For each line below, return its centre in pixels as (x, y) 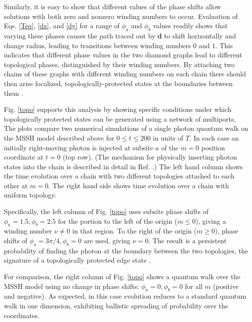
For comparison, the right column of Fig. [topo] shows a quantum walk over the (122, 277)
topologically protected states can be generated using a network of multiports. (120, 118)
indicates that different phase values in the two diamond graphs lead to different (123, 55)
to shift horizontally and (200, 35)
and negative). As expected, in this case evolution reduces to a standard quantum (125, 296)
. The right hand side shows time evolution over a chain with (139, 185)
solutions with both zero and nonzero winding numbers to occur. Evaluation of (121, 16)
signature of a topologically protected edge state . (78, 260)
